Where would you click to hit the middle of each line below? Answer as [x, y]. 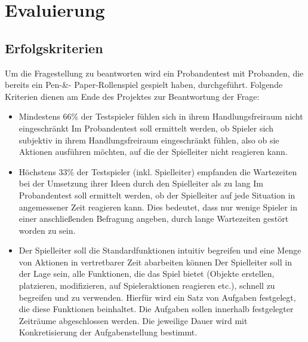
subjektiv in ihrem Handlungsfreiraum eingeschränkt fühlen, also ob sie [149, 140]
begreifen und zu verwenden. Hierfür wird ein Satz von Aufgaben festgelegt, [157, 297]
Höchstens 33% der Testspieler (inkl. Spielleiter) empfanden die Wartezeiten [158, 171]
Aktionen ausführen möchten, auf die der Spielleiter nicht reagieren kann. [153, 152]
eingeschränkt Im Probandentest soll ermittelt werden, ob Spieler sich [146, 128]
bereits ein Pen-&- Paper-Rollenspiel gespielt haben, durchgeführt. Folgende [144, 85]
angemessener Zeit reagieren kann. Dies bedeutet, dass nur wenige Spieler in [158, 207]
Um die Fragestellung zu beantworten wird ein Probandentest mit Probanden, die [154, 73]
